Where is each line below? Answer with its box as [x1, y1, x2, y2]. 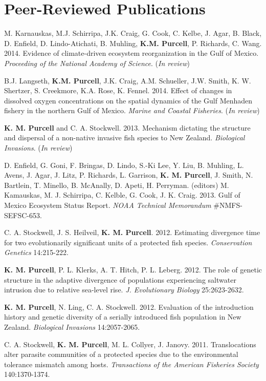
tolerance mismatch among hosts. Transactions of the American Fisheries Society [4, 358, 259, 369]
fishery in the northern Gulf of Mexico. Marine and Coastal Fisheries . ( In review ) [4, 105, 260, 116]
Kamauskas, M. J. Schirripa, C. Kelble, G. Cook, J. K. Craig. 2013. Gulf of [4, 189, 240, 200]
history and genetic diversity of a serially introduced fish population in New [4, 311, 241, 322]
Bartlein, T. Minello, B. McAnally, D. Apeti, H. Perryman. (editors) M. [4, 179, 229, 190]
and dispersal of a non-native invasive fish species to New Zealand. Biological [4, 132, 245, 143]
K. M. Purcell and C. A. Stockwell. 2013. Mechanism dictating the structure [4, 122, 251, 133]
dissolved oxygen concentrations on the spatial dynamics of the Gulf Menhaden [4, 95, 253, 105]
